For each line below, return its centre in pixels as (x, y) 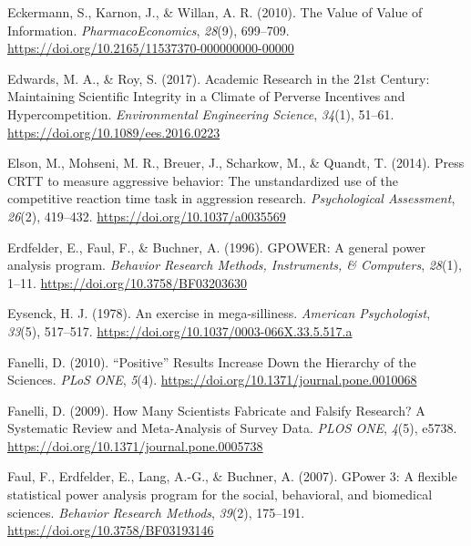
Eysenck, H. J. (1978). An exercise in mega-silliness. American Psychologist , (219, 313)
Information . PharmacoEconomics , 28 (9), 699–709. (148, 30)
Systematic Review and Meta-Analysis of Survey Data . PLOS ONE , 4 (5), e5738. (232, 428)
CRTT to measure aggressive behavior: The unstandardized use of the (203, 180)
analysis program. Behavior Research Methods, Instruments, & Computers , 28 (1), (235, 265)
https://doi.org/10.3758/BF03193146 (111, 530)
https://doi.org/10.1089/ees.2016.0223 (114, 132)
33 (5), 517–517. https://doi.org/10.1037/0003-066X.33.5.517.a (180, 330)
